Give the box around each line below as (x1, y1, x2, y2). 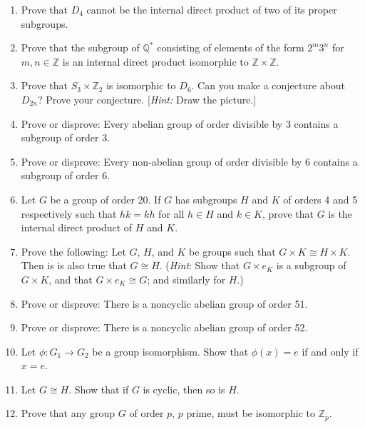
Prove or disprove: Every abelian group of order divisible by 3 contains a (21, 116, 339, 131)
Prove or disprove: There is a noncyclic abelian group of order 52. (21, 320, 308, 335)
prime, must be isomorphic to (186, 406, 316, 421)
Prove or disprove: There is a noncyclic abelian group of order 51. (21, 296, 308, 311)
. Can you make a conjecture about (191, 78, 346, 93)
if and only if (302, 343, 359, 358)
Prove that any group (21, 406, 115, 421)
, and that (48, 271, 93, 286)
